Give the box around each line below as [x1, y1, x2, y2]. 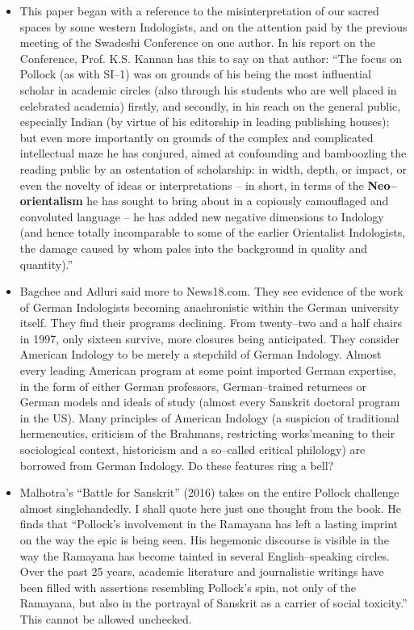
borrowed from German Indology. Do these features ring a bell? [19, 456, 334, 473]
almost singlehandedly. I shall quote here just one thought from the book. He [19, 499, 401, 516]
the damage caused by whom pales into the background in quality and [19, 239, 368, 256]
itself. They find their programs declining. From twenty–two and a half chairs [19, 314, 402, 331]
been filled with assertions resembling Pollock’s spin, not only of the [19, 578, 356, 595]
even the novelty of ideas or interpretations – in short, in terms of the [19, 176, 364, 193]
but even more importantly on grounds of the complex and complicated [19, 128, 374, 145]
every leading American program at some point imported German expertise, [19, 362, 396, 379]
